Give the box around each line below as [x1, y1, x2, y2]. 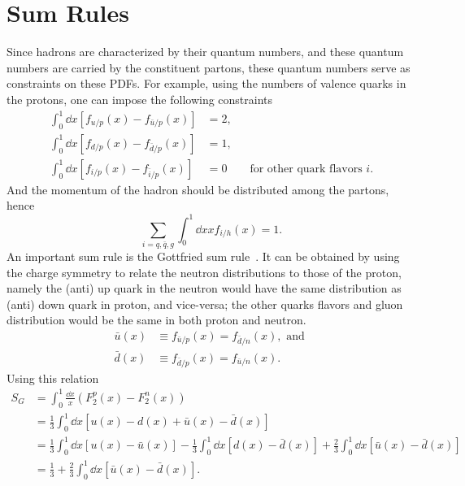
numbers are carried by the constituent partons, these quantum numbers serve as [7, 59, 411, 76]
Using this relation [7, 369, 99, 386]
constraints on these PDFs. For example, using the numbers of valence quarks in [7, 75, 406, 92]
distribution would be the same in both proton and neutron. [7, 311, 306, 328]
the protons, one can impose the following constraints [7, 90, 273, 107]
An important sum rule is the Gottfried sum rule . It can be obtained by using [7, 247, 400, 264]
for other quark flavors [250, 163, 363, 175]
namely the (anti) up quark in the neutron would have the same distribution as [7, 280, 402, 297]
